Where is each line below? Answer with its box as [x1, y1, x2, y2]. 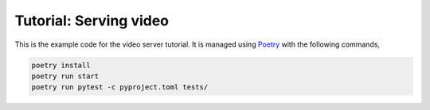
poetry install [31, 60, 91, 70]
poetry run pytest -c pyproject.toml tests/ [31, 83, 209, 92]
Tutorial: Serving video [14, 12, 170, 29]
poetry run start [31, 71, 100, 81]
